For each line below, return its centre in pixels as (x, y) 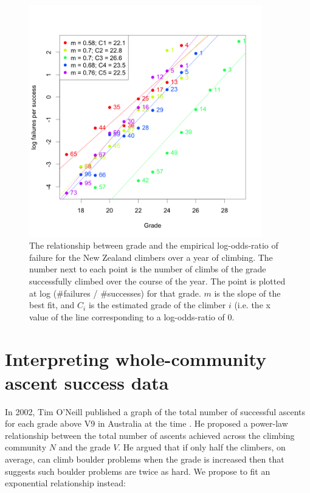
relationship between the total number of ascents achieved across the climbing (150, 435)
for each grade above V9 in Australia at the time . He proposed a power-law (146, 423)
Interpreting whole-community (136, 358)
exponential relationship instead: (65, 483)
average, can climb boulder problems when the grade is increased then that (145, 459)
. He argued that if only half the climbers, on (202, 447)
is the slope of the (247, 293)
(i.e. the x (252, 305)
